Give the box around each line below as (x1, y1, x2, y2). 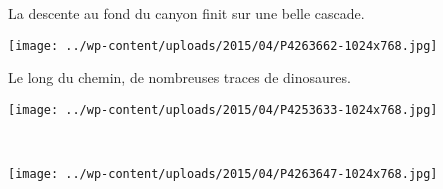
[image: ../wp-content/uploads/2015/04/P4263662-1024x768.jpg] (8, 38, 438, 53)
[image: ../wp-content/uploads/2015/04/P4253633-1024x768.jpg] (8, 102, 438, 117)
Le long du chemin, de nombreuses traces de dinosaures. (8, 67, 351, 88)
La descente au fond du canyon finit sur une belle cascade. (8, 3, 365, 23)
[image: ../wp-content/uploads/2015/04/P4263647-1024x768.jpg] (8, 167, 438, 182)
